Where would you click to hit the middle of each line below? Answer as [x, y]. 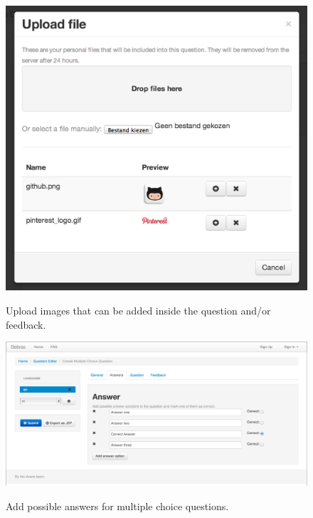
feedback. [26, 324]
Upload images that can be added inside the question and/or [138, 310]
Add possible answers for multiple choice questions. [117, 506]
